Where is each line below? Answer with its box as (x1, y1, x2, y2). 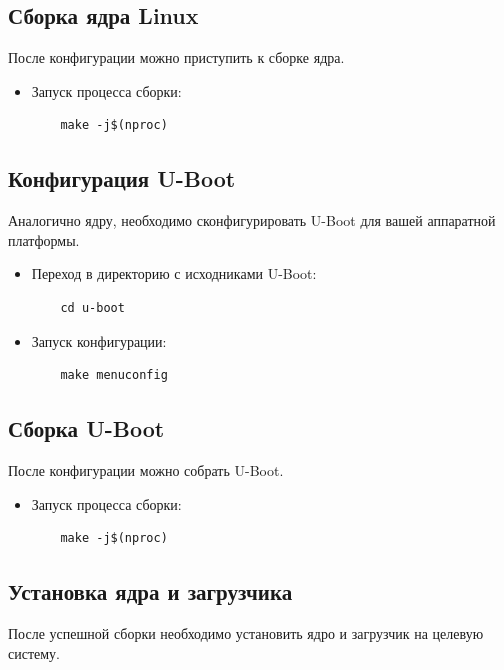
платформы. (8, 229, 80, 250)
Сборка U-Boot (8, 413, 165, 444)
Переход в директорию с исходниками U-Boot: (31, 263, 317, 284)
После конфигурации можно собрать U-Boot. (8, 459, 284, 480)
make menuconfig (60, 368, 168, 383)
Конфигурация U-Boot (8, 163, 236, 194)
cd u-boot (60, 300, 125, 315)
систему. (8, 642, 61, 663)
